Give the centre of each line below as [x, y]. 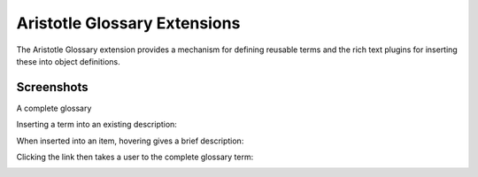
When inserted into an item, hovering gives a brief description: [130, 141]
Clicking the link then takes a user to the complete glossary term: [135, 157]
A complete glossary [54, 108]
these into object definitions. [69, 61]
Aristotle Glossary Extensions [128, 23]
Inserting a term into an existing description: [96, 125]
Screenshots [52, 87]
